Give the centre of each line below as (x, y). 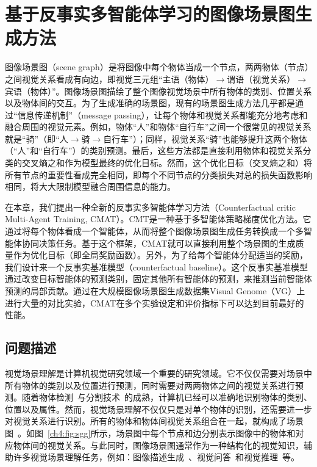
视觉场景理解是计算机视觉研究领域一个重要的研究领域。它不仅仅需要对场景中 (158, 373)
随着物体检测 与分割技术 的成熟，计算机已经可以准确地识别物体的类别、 (167, 397)
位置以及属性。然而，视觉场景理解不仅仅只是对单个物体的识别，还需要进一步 (158, 409)
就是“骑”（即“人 (37, 138)
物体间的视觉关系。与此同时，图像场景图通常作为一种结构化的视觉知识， (158, 445)
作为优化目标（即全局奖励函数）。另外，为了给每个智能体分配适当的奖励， (160, 255)
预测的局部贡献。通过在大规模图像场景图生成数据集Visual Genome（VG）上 (155, 291)
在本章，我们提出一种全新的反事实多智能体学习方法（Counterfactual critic (150, 207)
